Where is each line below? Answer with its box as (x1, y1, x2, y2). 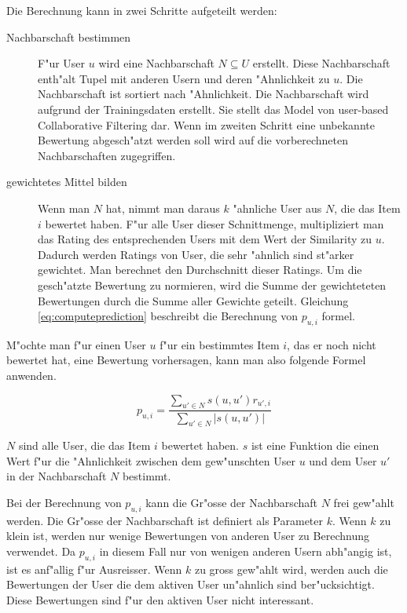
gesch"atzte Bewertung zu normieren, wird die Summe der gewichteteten (38, 276, 387, 293)
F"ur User (38, 55, 86, 71)
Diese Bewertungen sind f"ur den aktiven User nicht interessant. (6, 592, 314, 608)
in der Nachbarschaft (6, 468, 107, 484)
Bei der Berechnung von (6, 494, 122, 511)
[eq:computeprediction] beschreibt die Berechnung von (38, 308, 298, 324)
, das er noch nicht (287, 336, 376, 352)
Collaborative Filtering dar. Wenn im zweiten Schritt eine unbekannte (38, 116, 375, 133)
